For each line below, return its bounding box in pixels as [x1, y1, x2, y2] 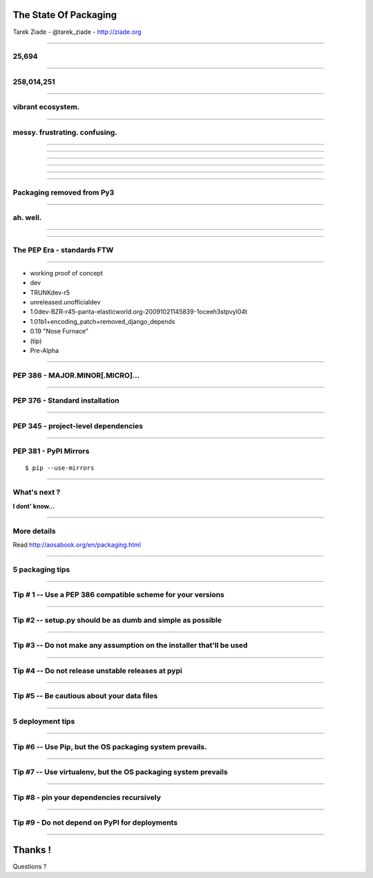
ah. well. [12, 213, 42, 223]
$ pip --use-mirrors [25, 464, 95, 472]
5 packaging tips [12, 565, 70, 574]
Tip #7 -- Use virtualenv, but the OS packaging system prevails [12, 767, 228, 777]
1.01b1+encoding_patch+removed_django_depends [30, 317, 175, 325]
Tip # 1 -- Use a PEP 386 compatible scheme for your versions [12, 590, 224, 600]
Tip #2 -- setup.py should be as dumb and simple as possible [12, 615, 222, 625]
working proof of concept [30, 268, 103, 277]
